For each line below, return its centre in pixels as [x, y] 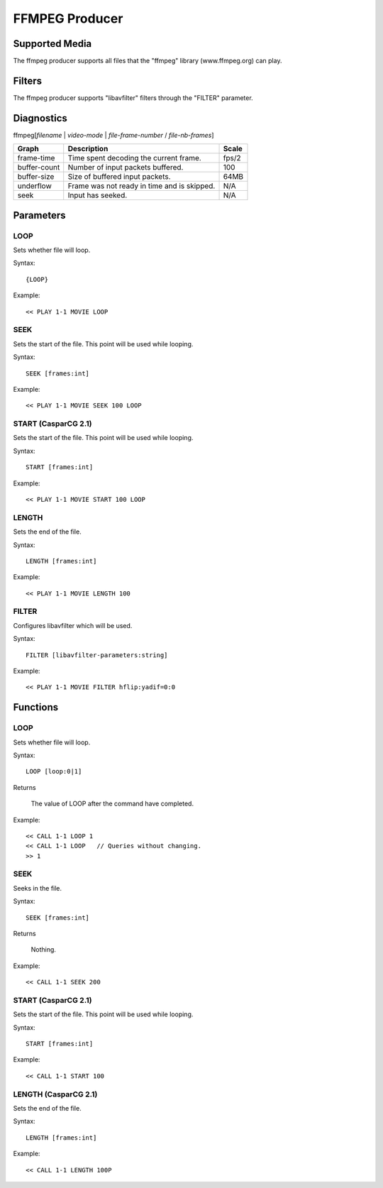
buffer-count [39, 167]
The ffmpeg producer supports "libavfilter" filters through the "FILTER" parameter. [133, 98]
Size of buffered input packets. [119, 177]
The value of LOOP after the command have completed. [112, 804]
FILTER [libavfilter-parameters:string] [97, 655]
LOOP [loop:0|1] [54, 771]
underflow [35, 186]
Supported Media [52, 44]
